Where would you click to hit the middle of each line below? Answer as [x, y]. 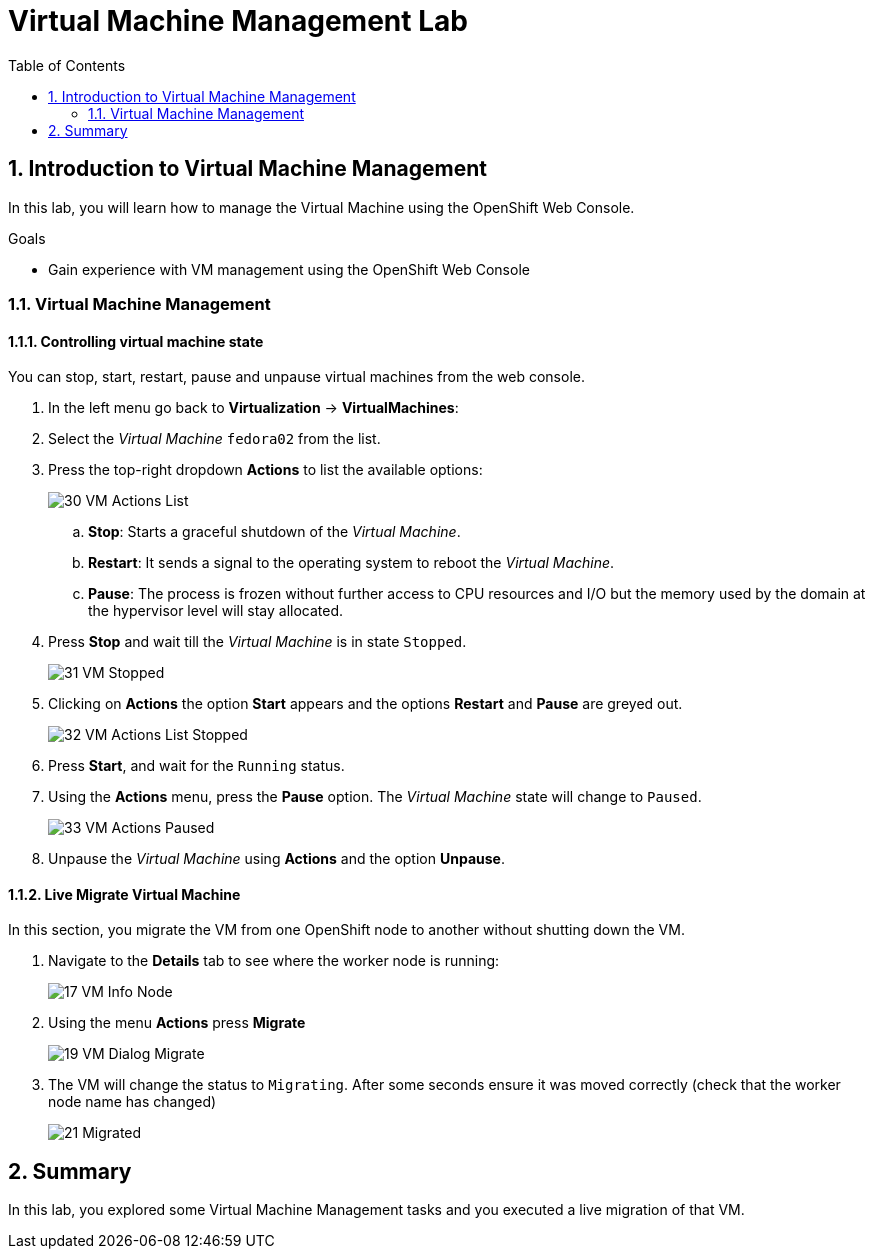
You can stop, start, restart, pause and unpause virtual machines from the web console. [296, 377]
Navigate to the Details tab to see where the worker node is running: [274, 961]
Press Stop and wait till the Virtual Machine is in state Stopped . [257, 642]
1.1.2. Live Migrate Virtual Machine [124, 894]
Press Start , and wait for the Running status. [196, 766]
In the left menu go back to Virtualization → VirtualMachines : [253, 408]
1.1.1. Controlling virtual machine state [136, 341]
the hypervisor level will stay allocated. [216, 611]
